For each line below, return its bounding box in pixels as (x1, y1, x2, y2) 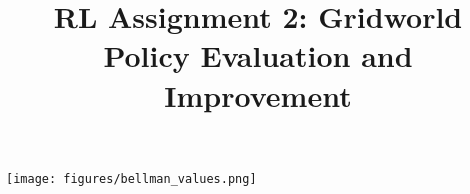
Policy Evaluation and (103, 35, 413, 76)
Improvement (164, 74, 352, 115)
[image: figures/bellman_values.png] (6, 171, 257, 186)
